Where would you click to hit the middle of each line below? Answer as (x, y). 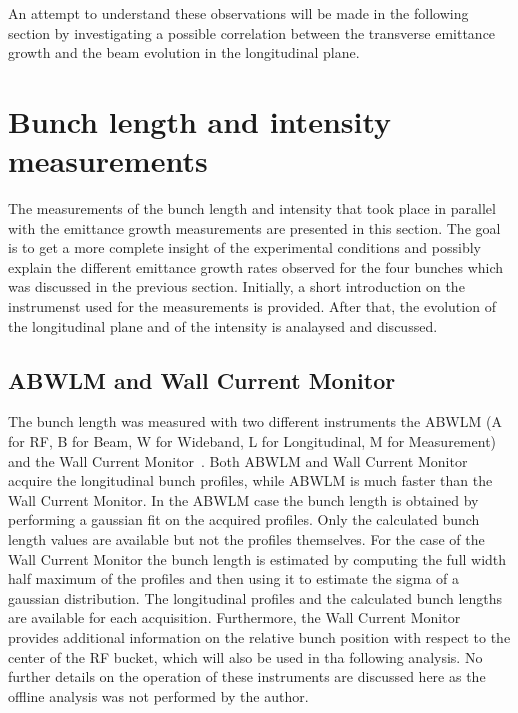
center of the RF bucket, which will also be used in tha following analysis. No (245, 656)
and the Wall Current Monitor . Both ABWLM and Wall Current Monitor (238, 460)
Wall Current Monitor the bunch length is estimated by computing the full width (257, 558)
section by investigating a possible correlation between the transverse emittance (252, 32)
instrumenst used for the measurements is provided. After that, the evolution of (252, 306)
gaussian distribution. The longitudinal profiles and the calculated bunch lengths (255, 597)
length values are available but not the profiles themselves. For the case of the (246, 539)
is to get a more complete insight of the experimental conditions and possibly (244, 247)
